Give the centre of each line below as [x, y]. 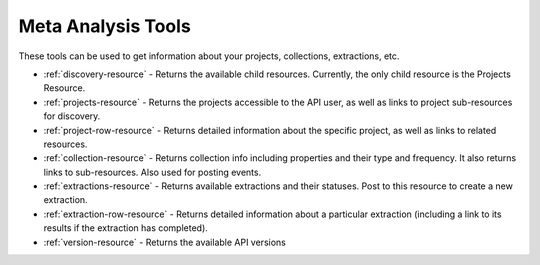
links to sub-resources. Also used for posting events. [152, 172]
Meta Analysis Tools [105, 26]
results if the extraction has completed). [126, 228]
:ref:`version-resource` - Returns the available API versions [165, 242]
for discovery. [72, 116]
